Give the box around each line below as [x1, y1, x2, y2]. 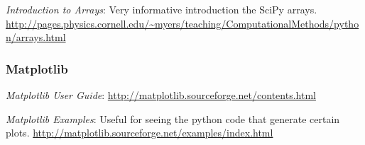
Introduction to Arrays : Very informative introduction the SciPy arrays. [6, 2, 317, 16]
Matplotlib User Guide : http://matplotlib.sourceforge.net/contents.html [6, 88, 316, 102]
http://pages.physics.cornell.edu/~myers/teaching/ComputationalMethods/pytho [6, 16, 359, 30]
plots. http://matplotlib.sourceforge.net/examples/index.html [6, 125, 273, 140]
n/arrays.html [6, 30, 66, 45]
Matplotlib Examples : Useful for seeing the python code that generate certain [6, 111, 340, 126]
